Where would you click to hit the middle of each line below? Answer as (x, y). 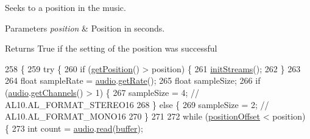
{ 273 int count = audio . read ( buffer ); (74, 128)
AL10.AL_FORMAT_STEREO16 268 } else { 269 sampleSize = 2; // (137, 104)
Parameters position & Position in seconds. (85, 28)
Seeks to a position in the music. (65, 7)
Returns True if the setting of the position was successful (111, 48)
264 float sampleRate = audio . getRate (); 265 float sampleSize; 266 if (133, 80)
